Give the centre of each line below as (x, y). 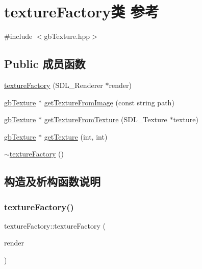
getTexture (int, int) (76, 136)
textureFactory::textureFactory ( (55, 225)
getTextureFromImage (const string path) (109, 102)
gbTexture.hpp (67, 36)
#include (18, 36)
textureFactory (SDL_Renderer (54, 85)
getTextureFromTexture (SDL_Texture (106, 119)
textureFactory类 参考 (82, 12)
